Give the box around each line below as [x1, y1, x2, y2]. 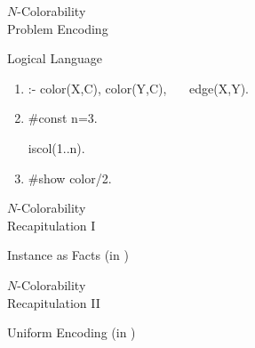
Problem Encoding [7, 19, 108, 37]
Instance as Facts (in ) [7, 246, 129, 264]
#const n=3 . [28, 109, 98, 127]
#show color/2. [28, 168, 112, 187]
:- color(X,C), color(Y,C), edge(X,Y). [28, 78, 250, 97]
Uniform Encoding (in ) [7, 323, 136, 342]
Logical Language [7, 49, 102, 68]
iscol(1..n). [28, 138, 85, 157]
